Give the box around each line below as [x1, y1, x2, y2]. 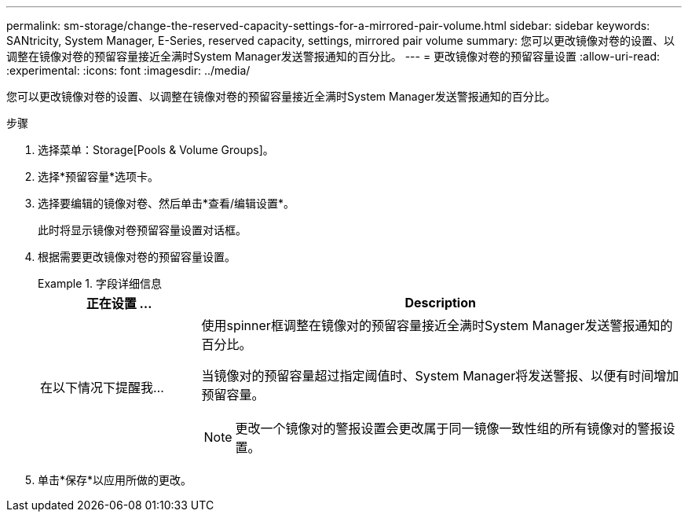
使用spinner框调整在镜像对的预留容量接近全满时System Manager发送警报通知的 [201, 318, 673, 333]
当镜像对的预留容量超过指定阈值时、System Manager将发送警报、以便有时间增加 [201, 368, 679, 384]
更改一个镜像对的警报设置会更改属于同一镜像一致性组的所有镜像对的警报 [235, 421, 663, 436]
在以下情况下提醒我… [40, 380, 164, 395]
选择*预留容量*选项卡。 [38, 170, 159, 183]
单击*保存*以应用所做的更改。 [38, 473, 192, 487]
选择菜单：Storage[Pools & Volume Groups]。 [38, 143, 274, 156]
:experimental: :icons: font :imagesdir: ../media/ [6, 64, 251, 77]
